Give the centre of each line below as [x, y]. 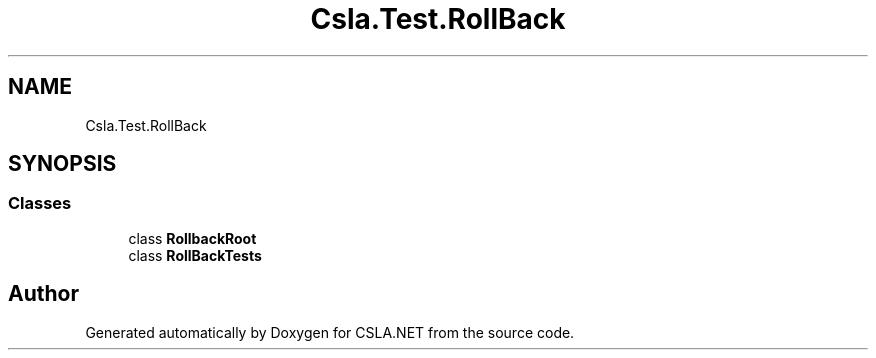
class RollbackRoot [192, 238]
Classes [40, 203]
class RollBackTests [195, 255]
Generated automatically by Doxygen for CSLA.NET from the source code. [330, 332]
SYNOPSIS [62, 164]
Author [43, 294]
